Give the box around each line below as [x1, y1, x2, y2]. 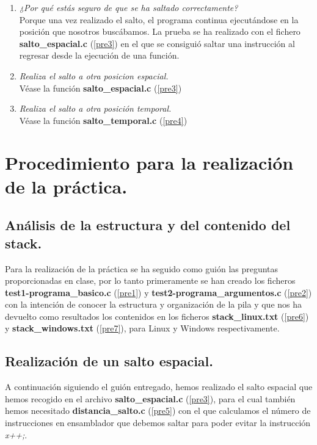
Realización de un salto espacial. [5, 352, 213, 371]
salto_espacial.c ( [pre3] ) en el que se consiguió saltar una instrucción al [19, 37, 295, 49]
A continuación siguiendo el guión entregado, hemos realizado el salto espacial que [5, 380, 313, 393]
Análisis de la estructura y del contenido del [5, 215, 291, 234]
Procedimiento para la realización [5, 150, 294, 175]
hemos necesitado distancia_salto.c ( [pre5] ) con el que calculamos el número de [5, 404, 311, 417]
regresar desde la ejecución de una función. [19, 49, 180, 62]
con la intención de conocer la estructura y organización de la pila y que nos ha [5, 298, 302, 311]
